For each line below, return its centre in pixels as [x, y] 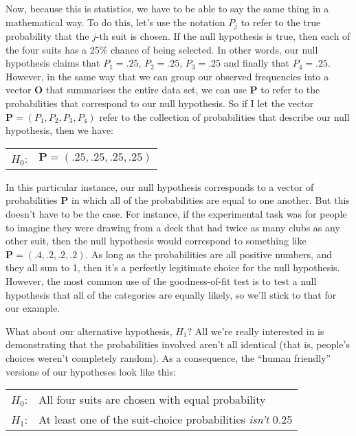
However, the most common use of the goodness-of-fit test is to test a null [161, 280]
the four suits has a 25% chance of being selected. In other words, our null [162, 49]
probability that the [47, 36]
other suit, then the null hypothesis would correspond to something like [156, 241]
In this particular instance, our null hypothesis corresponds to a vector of [160, 186]
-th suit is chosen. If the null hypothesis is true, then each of [223, 36]
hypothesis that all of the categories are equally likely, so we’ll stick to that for [171, 294]
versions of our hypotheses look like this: [91, 371]
